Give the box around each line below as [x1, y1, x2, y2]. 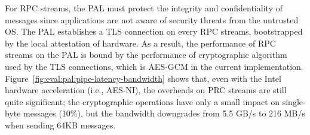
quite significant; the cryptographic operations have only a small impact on [5, 95, 280, 108]
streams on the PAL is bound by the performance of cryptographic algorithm [5, 48, 287, 61]
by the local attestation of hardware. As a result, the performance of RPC [5, 36, 276, 49]
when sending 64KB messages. [5, 118, 116, 131]
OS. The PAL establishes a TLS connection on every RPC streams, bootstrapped [5, 25, 303, 38]
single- [282, 95, 306, 108]
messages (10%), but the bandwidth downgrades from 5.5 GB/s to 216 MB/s [23, 107, 306, 119]
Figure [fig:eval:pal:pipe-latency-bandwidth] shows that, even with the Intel [5, 72, 281, 84]
